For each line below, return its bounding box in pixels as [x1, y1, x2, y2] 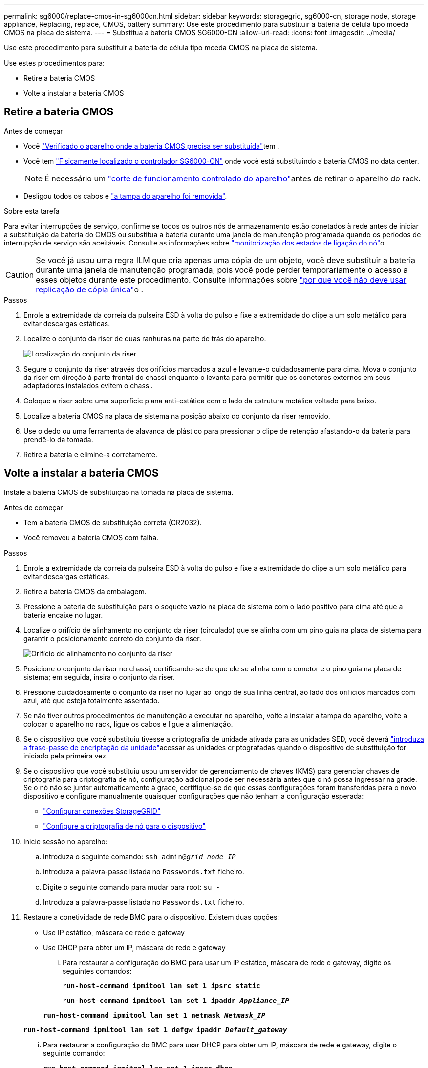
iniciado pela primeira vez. [23, 751, 108, 760]
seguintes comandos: [63, 966, 132, 975]
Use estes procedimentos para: [4, 59, 105, 67]
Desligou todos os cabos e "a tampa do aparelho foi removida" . [23, 191, 227, 200]
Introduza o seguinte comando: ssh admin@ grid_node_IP [43, 852, 236, 861]
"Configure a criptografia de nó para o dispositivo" [43, 822, 206, 830]
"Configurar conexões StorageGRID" [43, 806, 161, 815]
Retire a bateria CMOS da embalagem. [23, 587, 147, 596]
